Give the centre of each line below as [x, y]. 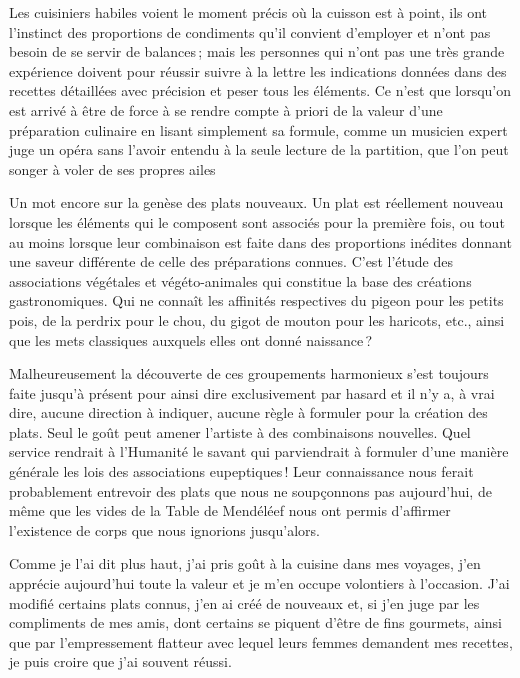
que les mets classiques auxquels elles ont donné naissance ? [191, 339]
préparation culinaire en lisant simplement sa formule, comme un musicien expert [258, 129]
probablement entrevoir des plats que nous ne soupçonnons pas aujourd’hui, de [250, 490]
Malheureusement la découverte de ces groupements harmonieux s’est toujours [249, 373]
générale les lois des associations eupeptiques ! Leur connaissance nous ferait [241, 471]
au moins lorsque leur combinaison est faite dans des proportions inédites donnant [260, 241]
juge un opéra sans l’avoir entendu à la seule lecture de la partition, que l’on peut [259, 149]
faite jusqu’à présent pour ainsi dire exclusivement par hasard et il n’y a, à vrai [252, 392]
